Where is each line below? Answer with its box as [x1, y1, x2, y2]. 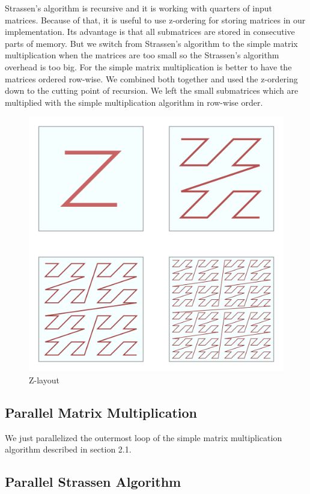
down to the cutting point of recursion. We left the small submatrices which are [5, 84, 299, 97]
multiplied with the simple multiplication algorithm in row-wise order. [5, 96, 263, 108]
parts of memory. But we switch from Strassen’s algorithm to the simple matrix [5, 37, 298, 49]
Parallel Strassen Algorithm [5, 472, 181, 491]
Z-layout [29, 373, 59, 386]
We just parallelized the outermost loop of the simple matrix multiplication [5, 431, 282, 444]
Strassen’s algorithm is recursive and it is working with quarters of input [5, 2, 272, 14]
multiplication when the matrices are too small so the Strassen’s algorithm [5, 49, 279, 61]
